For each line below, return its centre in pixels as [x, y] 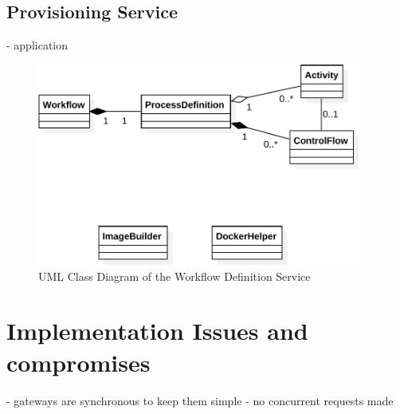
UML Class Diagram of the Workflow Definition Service [175, 276]
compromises [78, 362]
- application [37, 45]
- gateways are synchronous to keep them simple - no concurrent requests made [200, 400]
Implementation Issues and [157, 331]
